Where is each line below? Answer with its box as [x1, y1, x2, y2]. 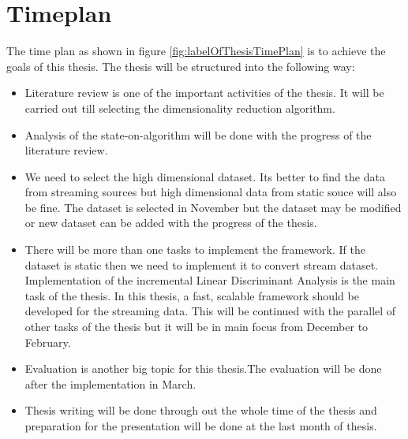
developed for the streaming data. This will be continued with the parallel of [24, 303, 396, 319]
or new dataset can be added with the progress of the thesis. [24, 214, 317, 231]
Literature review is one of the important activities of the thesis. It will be [24, 84, 384, 101]
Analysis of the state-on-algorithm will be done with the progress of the [24, 126, 372, 143]
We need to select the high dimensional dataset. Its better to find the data [24, 168, 385, 184]
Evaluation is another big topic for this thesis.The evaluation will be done [24, 360, 382, 377]
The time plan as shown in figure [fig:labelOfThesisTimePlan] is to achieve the [6, 43, 386, 59]
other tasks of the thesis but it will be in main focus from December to [24, 318, 369, 335]
